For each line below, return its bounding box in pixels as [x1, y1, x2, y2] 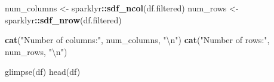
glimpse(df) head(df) [5, 65, 81, 78]
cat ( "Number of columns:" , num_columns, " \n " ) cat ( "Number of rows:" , [5, 34, 270, 46]
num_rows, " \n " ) [5, 45, 67, 57]
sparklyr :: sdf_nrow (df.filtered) [5, 13, 122, 26]
